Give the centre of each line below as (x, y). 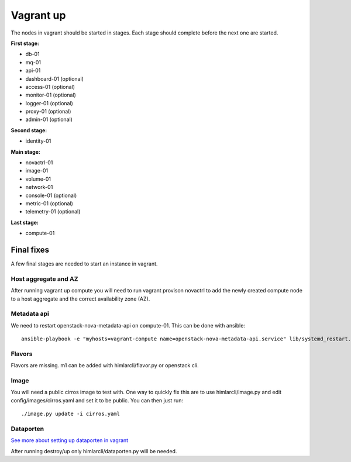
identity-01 (38, 141)
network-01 (39, 187)
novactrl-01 (39, 163)
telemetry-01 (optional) (53, 212)
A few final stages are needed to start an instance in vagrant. (84, 264)
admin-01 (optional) (49, 119)
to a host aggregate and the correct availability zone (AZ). (80, 299)
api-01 (33, 71)
